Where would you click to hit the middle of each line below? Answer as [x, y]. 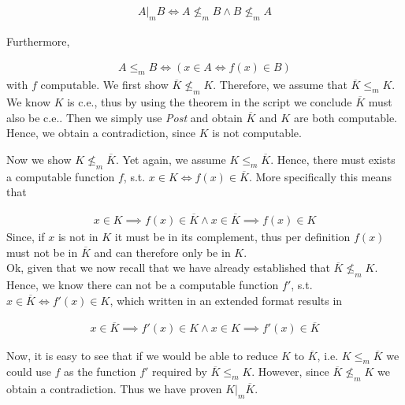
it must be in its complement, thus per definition [232, 237]
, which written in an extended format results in [226, 300]
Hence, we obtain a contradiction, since [101, 133]
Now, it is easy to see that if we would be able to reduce [142, 356]
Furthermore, [38, 41]
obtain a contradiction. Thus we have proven [114, 389]
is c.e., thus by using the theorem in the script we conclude [210, 102]
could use [29, 372]
